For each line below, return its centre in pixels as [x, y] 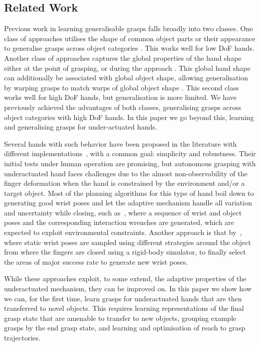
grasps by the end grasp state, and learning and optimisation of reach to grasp [125, 328]
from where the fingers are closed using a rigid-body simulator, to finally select [125, 252]
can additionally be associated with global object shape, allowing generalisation [126, 78]
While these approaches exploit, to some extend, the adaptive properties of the [125, 278]
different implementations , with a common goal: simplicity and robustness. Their [130, 153]
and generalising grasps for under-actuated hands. [81, 127]
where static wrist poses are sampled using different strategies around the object [127, 242]
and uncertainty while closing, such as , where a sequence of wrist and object [123, 212]
